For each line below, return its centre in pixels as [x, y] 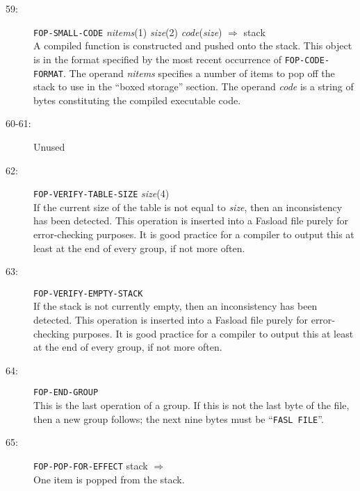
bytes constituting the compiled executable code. [137, 100]
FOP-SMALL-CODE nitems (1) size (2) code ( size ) [128, 32]
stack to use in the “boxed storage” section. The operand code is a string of [194, 86]
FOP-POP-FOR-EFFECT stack [91, 465]
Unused [49, 146]
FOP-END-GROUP [66, 393]
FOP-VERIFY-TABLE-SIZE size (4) [101, 193]
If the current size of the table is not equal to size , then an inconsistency [188, 207]
